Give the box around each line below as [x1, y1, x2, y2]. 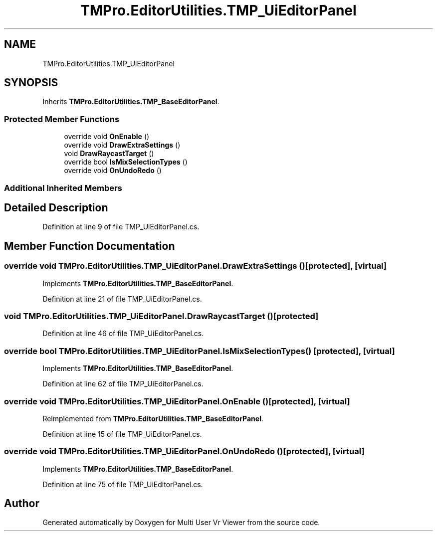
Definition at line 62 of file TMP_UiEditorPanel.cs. [42, 379, 204, 388]
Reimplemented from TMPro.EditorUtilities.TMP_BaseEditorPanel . [42, 414, 264, 423]
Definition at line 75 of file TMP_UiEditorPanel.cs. [42, 480, 203, 489]
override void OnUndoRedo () [64, 166, 162, 175]
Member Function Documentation [4, 239, 175, 252]
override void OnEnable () [64, 132, 150, 141]
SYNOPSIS [4, 76, 58, 89]
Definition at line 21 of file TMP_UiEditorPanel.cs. [42, 294, 202, 303]
